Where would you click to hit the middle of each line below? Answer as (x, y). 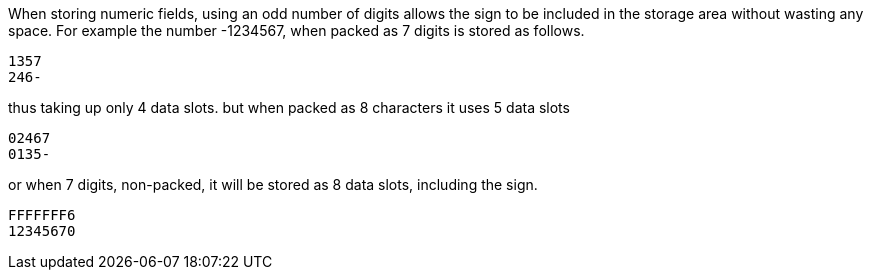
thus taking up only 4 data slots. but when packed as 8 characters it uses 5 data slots (289, 107)
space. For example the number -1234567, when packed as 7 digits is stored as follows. (296, 30)
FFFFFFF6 (42, 215)
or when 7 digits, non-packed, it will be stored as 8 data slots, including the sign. (273, 184)
